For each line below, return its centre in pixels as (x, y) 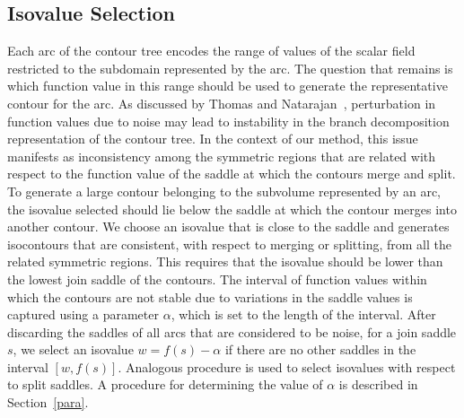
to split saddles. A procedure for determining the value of (165, 384)
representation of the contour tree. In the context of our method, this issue (213, 139)
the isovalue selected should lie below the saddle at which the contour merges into (232, 209)
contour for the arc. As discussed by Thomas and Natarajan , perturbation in (222, 103)
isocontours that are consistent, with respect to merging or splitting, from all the (229, 244)
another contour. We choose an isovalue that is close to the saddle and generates (228, 226)
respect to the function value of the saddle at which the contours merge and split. (232, 174)
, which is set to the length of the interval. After (303, 314)
